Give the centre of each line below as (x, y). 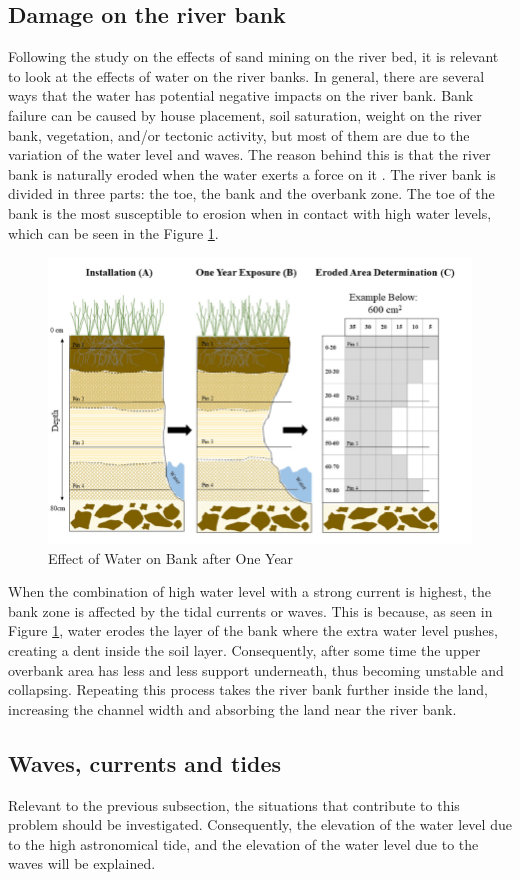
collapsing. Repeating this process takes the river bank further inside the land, (248, 689)
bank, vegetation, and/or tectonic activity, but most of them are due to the (239, 134)
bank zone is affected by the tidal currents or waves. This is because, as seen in (250, 610)
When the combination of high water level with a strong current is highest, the (249, 591)
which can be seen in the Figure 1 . (113, 232)
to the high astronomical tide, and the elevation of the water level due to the (243, 843)
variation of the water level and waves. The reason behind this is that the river (249, 154)
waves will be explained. (82, 863)
